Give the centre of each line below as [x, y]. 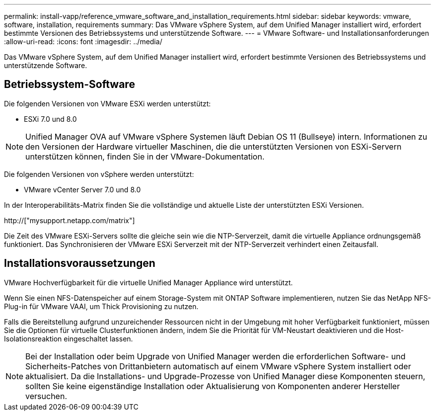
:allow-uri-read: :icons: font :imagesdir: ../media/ [83, 41]
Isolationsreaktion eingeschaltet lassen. [69, 338]
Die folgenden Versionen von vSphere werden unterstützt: [99, 174]
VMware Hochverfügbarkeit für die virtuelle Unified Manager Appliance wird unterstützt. [148, 282]
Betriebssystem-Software [70, 84]
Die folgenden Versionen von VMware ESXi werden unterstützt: [108, 103]
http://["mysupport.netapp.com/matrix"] [70, 220]
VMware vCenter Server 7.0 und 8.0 [82, 189]
